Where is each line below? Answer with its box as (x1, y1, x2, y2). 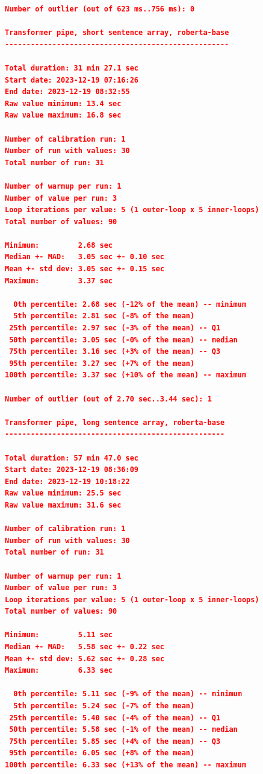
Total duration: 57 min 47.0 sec (5, 453, 139, 462)
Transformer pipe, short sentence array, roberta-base (5, 28, 229, 37)
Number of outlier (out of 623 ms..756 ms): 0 (5, 5, 195, 13)
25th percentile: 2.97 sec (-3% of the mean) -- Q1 (9, 324, 221, 333)
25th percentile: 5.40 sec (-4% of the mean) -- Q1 (9, 713, 221, 722)
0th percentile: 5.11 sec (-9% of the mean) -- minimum (13, 690, 242, 699)
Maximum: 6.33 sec (5, 666, 113, 675)
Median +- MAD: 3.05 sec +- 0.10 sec (5, 253, 165, 262)
